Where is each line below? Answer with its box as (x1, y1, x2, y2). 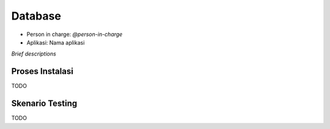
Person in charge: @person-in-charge (26, 31, 123, 38)
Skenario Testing (11, 98, 78, 109)
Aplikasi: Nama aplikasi (26, 39, 85, 46)
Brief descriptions (11, 50, 56, 57)
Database (11, 9, 61, 23)
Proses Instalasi (11, 66, 73, 76)
